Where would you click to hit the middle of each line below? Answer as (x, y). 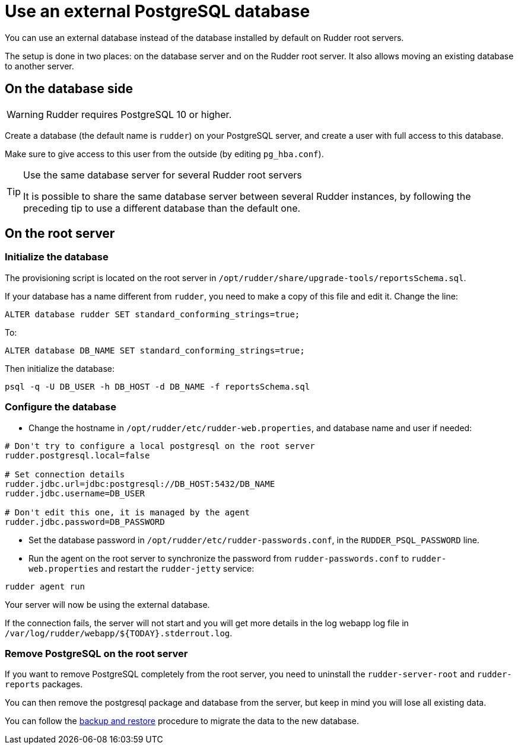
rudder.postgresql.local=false (77, 455)
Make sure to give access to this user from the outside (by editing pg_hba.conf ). (164, 154)
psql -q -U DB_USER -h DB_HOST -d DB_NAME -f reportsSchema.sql (158, 386)
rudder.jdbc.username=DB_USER (75, 493)
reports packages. (44, 684)
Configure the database (61, 407)
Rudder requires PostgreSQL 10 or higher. (139, 114)
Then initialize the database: (60, 368)
